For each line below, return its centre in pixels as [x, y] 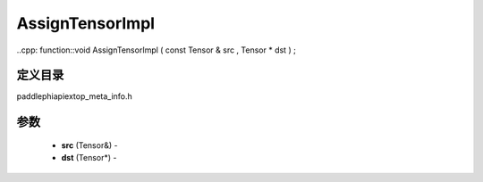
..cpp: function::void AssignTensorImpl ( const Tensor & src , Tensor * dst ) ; [157, 50]
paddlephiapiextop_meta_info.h [75, 96]
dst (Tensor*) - [89, 158]
